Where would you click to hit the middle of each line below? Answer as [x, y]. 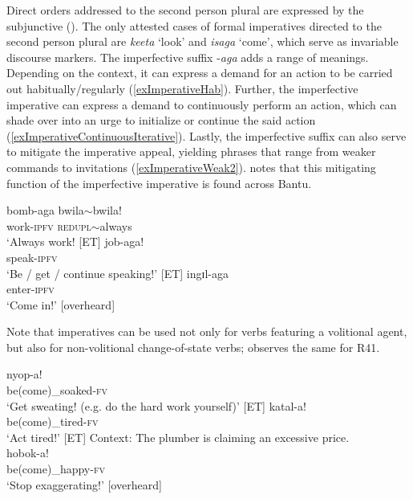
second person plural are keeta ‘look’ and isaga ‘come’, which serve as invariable [202, 41]
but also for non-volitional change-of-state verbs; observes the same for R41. [193, 347]
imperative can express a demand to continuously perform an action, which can [202, 104]
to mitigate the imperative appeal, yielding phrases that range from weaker [191, 151]
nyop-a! [24, 374]
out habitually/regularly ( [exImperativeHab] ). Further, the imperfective [182, 88]
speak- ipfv [32, 257]
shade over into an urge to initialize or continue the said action [161, 120]
